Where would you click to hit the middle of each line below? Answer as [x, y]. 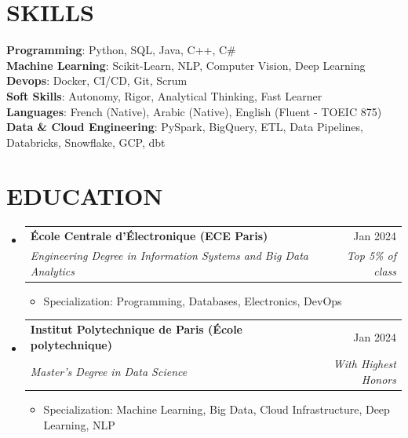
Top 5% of [371, 255]
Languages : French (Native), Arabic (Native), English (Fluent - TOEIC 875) [194, 111]
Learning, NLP [79, 424]
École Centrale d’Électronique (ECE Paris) [149, 236]
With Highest [364, 364]
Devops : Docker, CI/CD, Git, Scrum [97, 80]
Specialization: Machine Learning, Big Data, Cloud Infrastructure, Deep [217, 409]
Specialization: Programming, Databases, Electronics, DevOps [193, 300]
